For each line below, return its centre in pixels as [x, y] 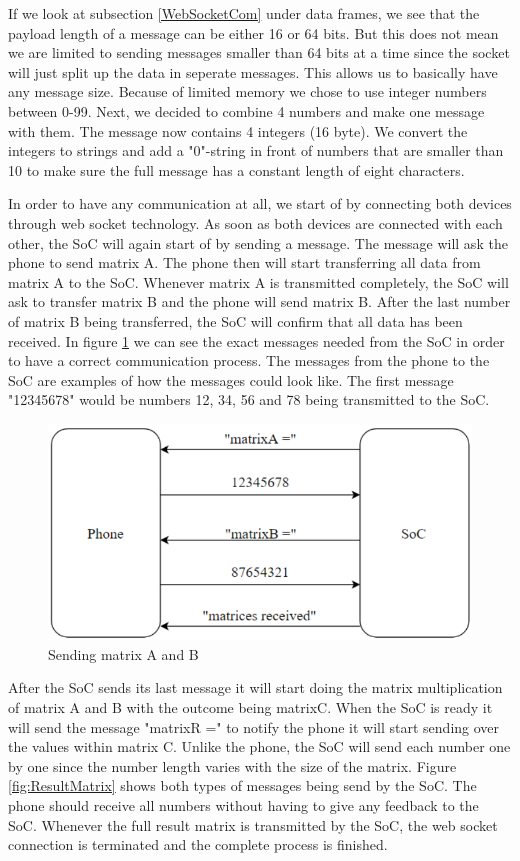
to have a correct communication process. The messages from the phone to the [249, 360]
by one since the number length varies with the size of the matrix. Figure [232, 765]
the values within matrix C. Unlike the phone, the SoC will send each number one [259, 746]
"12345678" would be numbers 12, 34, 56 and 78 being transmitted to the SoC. [249, 399]
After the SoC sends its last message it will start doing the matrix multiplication [255, 687]
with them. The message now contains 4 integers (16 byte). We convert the [238, 130]
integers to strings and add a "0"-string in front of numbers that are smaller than [256, 150]
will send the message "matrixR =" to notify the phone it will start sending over [254, 726]
